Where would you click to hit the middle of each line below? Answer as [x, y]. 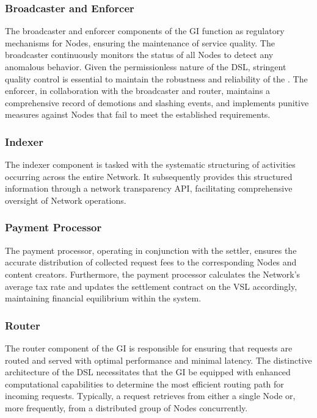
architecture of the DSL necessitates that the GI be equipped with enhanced [148, 372]
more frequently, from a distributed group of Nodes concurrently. [126, 407]
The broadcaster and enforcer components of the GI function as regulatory [145, 31]
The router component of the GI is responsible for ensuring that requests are [149, 348]
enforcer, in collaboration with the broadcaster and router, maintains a [138, 91]
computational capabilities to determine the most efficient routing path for [144, 384]
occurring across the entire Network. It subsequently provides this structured [149, 176]
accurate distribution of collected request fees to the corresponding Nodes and [151, 262]
